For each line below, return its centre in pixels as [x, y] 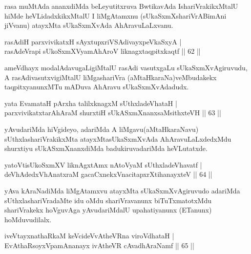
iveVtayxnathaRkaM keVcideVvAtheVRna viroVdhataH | [89, 236]
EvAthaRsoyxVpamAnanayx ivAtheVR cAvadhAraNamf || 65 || [99, 245]
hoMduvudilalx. [28, 219]
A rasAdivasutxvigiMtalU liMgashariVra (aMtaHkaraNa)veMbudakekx [111, 77]
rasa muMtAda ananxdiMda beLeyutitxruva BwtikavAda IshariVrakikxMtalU [121, 6]
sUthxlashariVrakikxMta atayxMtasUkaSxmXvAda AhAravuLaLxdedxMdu [118, 138]
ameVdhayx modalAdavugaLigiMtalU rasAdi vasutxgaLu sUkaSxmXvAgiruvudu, [126, 67]
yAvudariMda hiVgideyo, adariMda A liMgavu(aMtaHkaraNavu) [102, 129]
